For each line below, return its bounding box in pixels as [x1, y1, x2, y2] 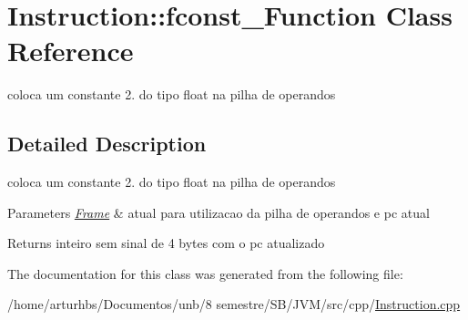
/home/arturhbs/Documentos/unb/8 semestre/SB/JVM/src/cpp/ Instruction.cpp [7, 294, 461, 314]
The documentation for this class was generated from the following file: [7, 263, 403, 283]
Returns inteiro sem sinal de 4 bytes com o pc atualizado [7, 233, 325, 253]
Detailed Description [7, 129, 207, 158]
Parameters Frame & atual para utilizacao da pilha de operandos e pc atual [7, 202, 430, 222]
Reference [7, 32, 134, 69]
